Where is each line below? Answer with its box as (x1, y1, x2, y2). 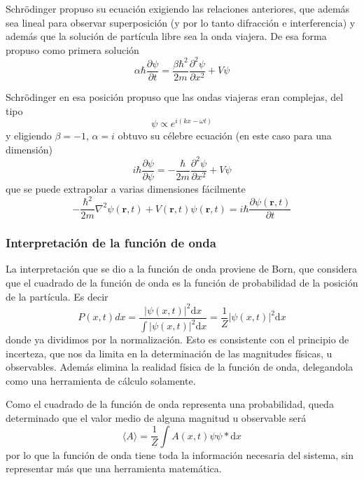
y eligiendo (6, 128, 52, 143)
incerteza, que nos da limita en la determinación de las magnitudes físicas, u (6, 345, 332, 360)
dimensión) (6, 142, 52, 156)
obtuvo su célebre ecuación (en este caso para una (118, 128, 332, 143)
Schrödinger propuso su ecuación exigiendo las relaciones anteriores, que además (6, 1, 350, 15)
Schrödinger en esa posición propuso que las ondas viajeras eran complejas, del (6, 89, 344, 104)
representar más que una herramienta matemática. (6, 461, 222, 476)
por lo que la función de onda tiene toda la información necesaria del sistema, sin (6, 447, 354, 462)
